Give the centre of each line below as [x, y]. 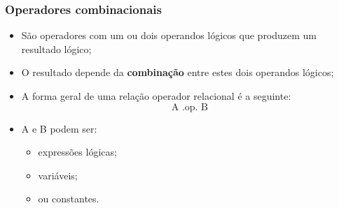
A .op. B [190, 107]
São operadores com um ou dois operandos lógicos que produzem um [169, 35]
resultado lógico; [56, 49]
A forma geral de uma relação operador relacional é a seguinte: [156, 96]
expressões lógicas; [77, 152]
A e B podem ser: [59, 128]
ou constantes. [69, 199]
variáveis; [58, 175]
